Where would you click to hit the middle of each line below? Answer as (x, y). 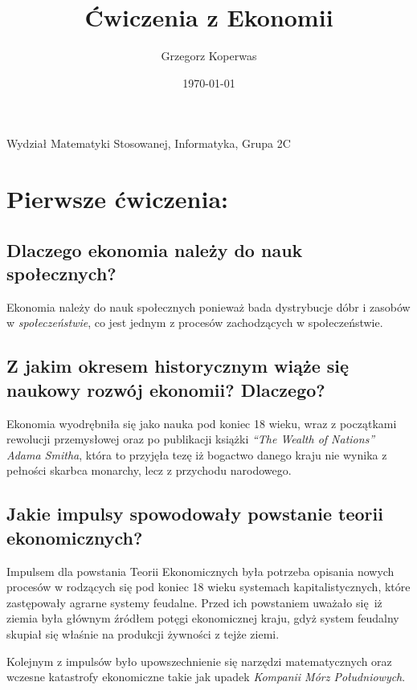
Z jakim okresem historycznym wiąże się (178, 366)
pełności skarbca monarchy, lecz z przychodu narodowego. (149, 470)
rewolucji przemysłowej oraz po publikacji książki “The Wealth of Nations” (191, 439)
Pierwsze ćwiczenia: (118, 199)
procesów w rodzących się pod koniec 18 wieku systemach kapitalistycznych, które (208, 587)
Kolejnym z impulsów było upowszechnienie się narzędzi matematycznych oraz (199, 661)
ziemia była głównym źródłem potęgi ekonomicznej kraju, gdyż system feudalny (203, 618)
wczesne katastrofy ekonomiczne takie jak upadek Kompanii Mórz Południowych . (206, 677)
